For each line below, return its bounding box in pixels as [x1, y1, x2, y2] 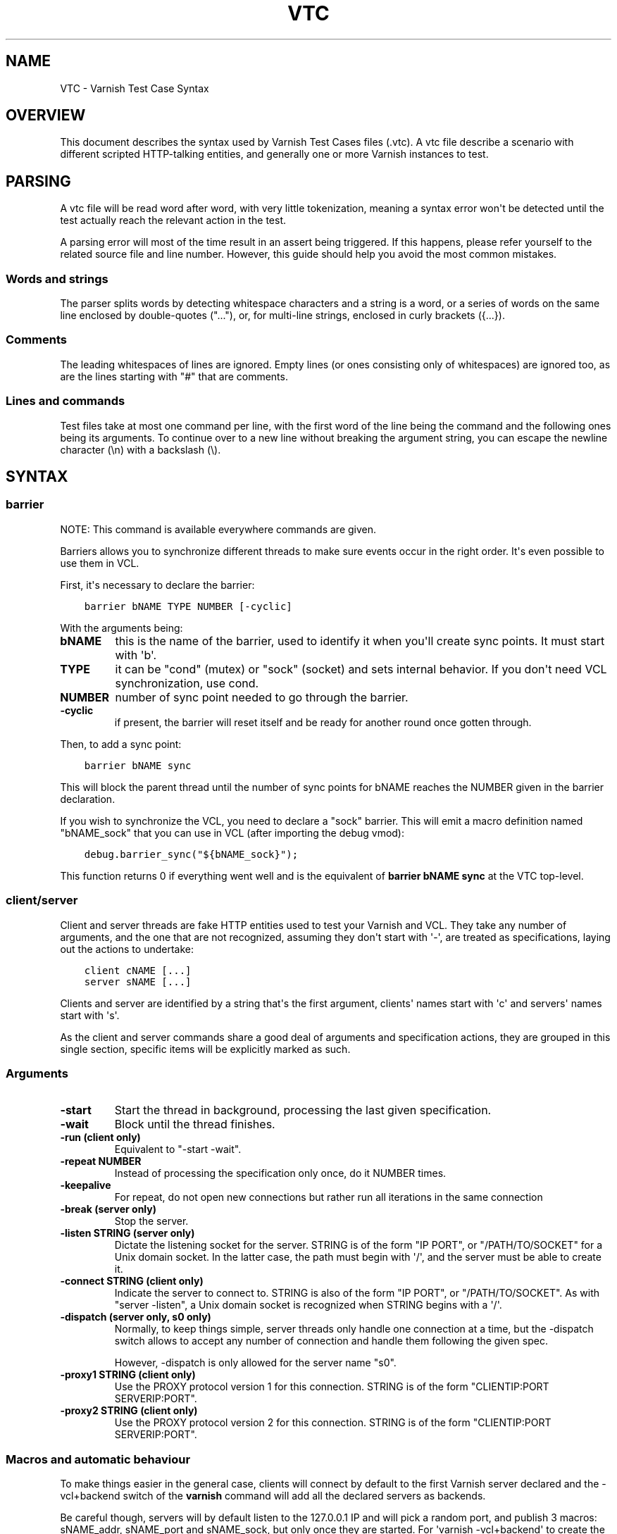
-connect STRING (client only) [60, 1275, 204, 1287]
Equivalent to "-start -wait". [114, 1143, 242, 1156]
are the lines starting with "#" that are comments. [60, 370, 288, 382]
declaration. [60, 792, 116, 805]
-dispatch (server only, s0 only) [60, 1311, 211, 1323]
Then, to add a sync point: [60, 737, 182, 750]
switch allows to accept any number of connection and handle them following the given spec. [114, 1335, 548, 1347]
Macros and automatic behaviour [6, 1452, 191, 1466]
